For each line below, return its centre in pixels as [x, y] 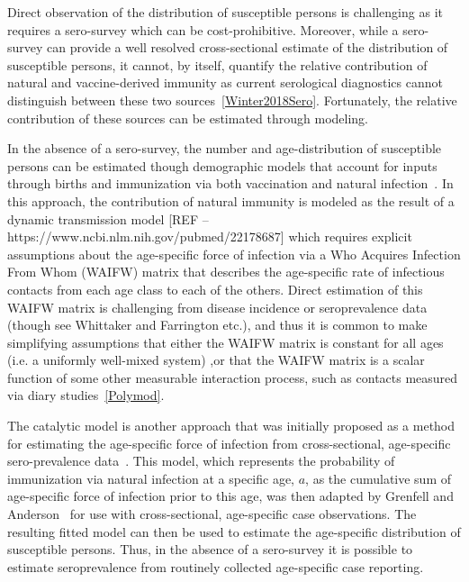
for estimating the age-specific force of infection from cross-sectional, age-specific [229, 443]
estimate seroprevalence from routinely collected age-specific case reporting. [216, 566]
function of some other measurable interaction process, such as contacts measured [233, 377]
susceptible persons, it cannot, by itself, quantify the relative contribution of [217, 64]
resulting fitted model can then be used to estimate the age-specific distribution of [234, 531]
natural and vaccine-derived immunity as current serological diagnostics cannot [225, 82]
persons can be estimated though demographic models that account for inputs [222, 165]
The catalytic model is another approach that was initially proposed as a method [231, 426]
